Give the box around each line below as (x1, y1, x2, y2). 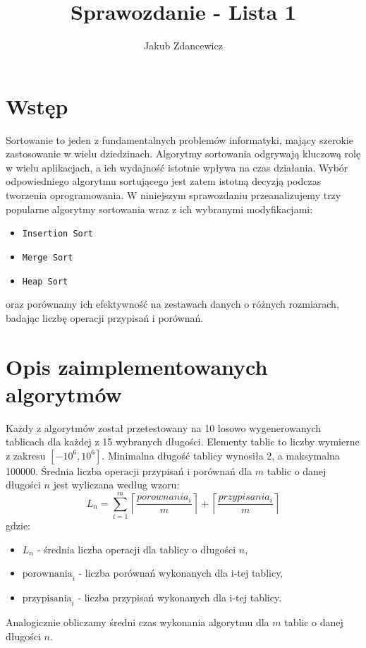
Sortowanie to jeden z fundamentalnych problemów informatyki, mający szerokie (6, 132, 353, 147)
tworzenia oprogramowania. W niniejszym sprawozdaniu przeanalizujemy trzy (6, 188, 341, 203)
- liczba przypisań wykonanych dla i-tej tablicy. (78, 590, 282, 605)
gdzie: (6, 518, 30, 533)
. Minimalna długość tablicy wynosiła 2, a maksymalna (102, 448, 340, 462)
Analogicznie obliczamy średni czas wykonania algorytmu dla (6, 614, 269, 629)
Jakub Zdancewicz (144, 38, 223, 53)
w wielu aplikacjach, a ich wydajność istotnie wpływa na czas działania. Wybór (6, 160, 348, 174)
